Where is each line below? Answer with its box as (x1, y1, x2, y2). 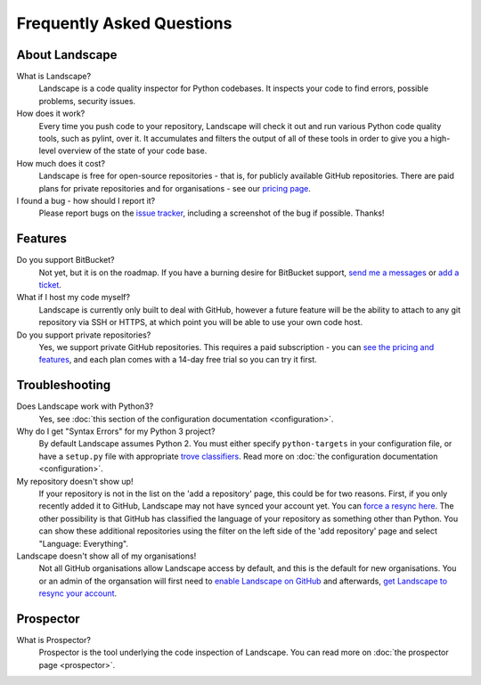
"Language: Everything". (38, 538, 129, 549)
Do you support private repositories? (16, 330, 151, 340)
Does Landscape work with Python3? (16, 401, 154, 412)
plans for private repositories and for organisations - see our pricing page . (38, 183, 312, 193)
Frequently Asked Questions (16, 13, 232, 33)
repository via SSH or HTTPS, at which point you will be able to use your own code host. (38, 317, 363, 328)
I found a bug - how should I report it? (16, 195, 156, 206)
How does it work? (16, 108, 86, 119)
